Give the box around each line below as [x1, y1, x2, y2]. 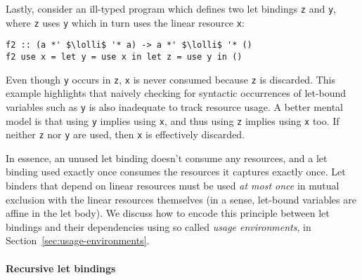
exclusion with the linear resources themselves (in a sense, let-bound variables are [6, 192, 356, 206]
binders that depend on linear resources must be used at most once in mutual [6, 178, 340, 193]
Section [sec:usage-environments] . [6, 233, 150, 248]
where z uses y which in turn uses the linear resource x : [6, 15, 245, 29]
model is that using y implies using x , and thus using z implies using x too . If [6, 113, 340, 128]
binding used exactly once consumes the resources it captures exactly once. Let [6, 164, 346, 179]
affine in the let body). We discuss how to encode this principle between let [6, 206, 330, 220]
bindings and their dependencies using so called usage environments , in [6, 219, 311, 234]
